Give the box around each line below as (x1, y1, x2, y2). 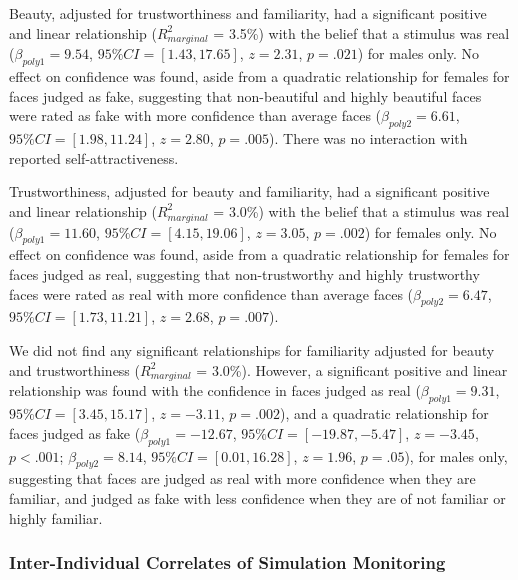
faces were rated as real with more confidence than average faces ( (9, 283, 414, 304)
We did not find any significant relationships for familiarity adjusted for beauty (9, 340, 495, 360)
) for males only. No (357, 43, 480, 64)
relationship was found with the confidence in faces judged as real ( (9, 380, 421, 401)
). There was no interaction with (269, 128, 468, 149)
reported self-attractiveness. (9, 147, 179, 168)
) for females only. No (364, 221, 497, 242)
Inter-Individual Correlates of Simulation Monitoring (9, 550, 446, 575)
